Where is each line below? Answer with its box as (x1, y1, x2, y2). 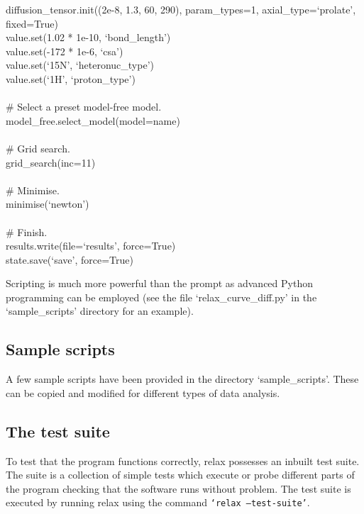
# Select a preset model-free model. (6, 99, 162, 114)
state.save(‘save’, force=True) (6, 252, 133, 267)
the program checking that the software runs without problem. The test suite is (6, 481, 351, 496)
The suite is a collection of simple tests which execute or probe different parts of (6, 467, 355, 482)
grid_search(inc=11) (6, 155, 96, 169)
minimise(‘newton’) (6, 196, 89, 211)
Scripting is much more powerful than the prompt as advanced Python (6, 276, 313, 291)
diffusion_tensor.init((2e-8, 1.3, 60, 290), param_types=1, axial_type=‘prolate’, (6, 2, 356, 16)
